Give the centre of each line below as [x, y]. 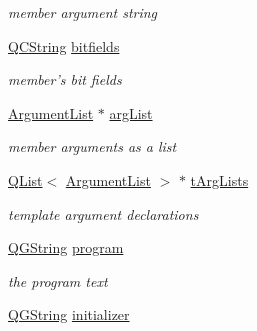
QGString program [66, 247]
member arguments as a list [92, 146]
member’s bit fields [65, 79]
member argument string [83, 12]
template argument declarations [103, 213]
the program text [58, 280]
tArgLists [219, 179]
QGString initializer [69, 314]
